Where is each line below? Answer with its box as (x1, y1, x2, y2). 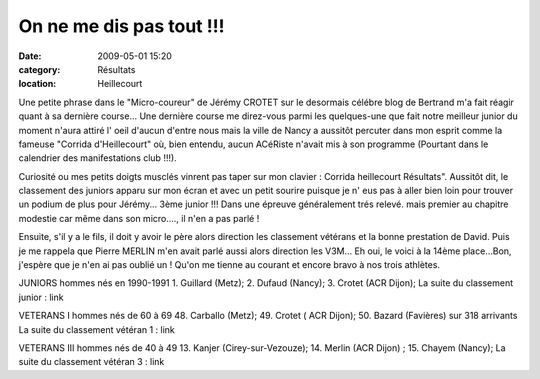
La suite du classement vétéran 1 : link (18, 323, 175, 335)
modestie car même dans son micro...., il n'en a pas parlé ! (18, 212, 260, 224)
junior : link (18, 291, 64, 303)
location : (18, 78, 57, 90)
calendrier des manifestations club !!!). (18, 152, 177, 164)
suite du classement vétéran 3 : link (18, 356, 165, 368)
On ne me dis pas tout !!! (18, 15, 225, 37)
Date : (18, 50, 42, 62)
